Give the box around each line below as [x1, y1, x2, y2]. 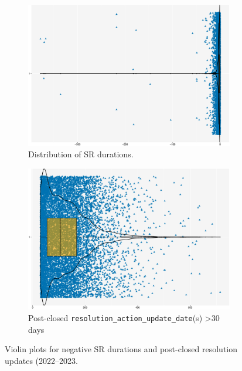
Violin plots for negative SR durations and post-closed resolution [5, 343, 238, 355]
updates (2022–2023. [5, 354, 78, 366]
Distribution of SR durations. [28, 148, 134, 160]
